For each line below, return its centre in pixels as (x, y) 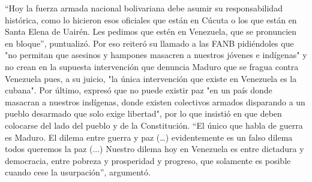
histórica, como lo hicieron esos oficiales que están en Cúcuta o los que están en (151, 19)
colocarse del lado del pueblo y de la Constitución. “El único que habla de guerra (154, 125)
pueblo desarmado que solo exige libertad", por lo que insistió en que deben (143, 113)
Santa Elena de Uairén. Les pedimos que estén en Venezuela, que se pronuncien (151, 31)
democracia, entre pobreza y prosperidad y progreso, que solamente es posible (148, 160)
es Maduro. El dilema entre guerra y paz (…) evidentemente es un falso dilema (149, 137)
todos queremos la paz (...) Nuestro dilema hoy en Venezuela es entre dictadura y (154, 149)
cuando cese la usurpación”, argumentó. (78, 172)
